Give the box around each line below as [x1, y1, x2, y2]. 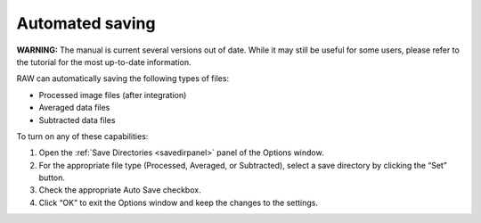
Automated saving [16, 13, 156, 33]
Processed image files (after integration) [38, 89, 187, 100]
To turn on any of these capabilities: [16, 130, 149, 142]
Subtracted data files [38, 114, 116, 125]
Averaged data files [38, 103, 110, 113]
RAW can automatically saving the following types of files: [16, 73, 230, 84]
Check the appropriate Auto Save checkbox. [38, 185, 201, 195]
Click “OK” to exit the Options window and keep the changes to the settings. [38, 197, 319, 208]
